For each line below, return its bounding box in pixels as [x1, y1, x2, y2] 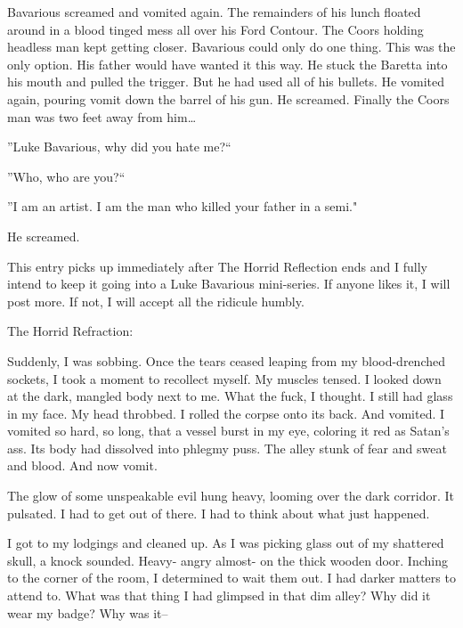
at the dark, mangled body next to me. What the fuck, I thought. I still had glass [7, 387, 453, 405]
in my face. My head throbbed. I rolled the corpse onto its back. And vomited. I [7, 404, 445, 422]
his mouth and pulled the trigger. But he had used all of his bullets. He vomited [7, 72, 444, 91]
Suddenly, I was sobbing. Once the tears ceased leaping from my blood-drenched [7, 351, 445, 370]
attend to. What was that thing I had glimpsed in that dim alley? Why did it [7, 586, 431, 605]
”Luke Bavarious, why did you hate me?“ [7, 137, 231, 156]
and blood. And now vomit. [7, 456, 158, 475]
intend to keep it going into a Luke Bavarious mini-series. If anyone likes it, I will [7, 274, 451, 293]
